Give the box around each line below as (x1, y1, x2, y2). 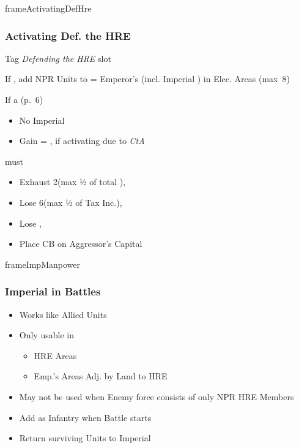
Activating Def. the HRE (5, 28, 131, 43)
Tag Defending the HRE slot (5, 51, 111, 64)
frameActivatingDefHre (5, 2, 92, 14)
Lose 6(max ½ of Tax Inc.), (19, 196, 122, 208)
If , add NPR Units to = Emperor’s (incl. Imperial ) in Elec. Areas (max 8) (5, 72, 290, 85)
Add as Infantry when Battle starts (19, 411, 152, 423)
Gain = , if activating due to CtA (19, 134, 145, 147)
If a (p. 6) (5, 93, 43, 105)
